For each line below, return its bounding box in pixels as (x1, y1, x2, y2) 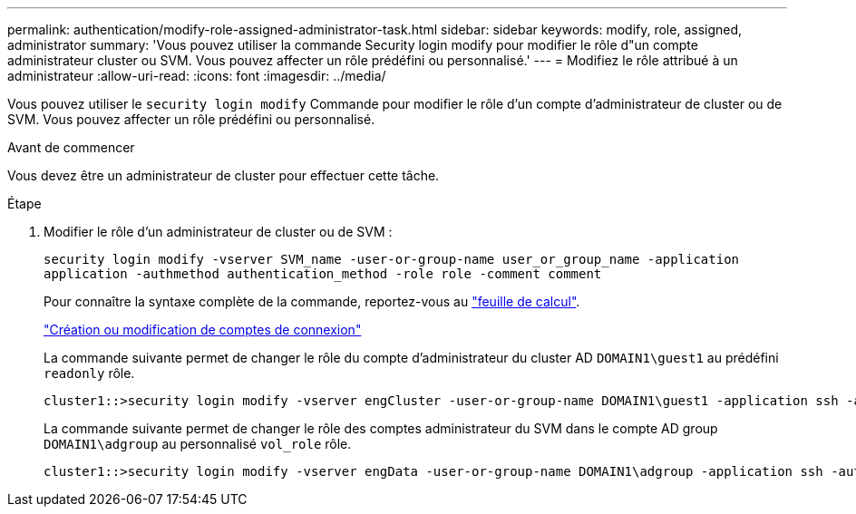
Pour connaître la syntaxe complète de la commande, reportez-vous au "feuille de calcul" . (44, 294, 580, 309)
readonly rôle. (44, 365, 135, 381)
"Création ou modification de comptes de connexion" (44, 322, 362, 337)
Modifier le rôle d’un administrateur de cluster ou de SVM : (44, 224, 393, 239)
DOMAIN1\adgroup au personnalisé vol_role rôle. (44, 436, 352, 451)
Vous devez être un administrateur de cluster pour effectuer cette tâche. (7, 168, 440, 183)
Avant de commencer (7, 140, 135, 155)
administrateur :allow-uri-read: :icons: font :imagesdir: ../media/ (7, 68, 386, 83)
